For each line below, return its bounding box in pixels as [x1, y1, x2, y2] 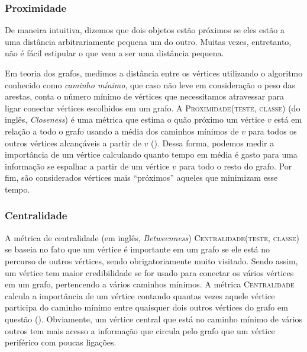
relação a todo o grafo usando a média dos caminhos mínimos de [5, 124, 239, 137]
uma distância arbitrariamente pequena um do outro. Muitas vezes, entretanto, [5, 35, 292, 47]
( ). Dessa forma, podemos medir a [151, 136, 274, 149]
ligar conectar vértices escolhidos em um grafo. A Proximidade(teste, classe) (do [5, 101, 300, 114]
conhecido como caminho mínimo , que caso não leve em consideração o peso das [5, 78, 295, 91]
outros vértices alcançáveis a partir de [5, 136, 141, 149]
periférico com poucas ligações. [5, 336, 117, 348]
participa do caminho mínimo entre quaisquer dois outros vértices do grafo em [5, 301, 288, 313]
